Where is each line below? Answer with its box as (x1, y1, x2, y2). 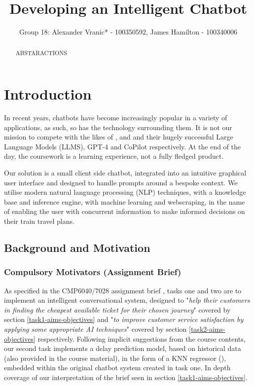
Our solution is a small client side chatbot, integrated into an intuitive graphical (4, 168, 247, 178)
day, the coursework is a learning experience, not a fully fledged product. (4, 151, 224, 161)
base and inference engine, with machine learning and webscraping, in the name (4, 196, 245, 207)
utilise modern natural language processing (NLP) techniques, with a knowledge (4, 187, 246, 197)
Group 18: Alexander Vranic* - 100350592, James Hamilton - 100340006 (19, 27, 237, 37)
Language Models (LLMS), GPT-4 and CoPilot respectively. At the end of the (4, 141, 241, 151)
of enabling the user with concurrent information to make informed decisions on (4, 206, 245, 216)
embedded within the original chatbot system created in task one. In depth (4, 362, 231, 373)
